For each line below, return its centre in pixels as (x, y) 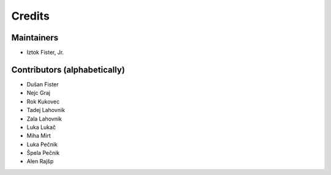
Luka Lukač (41, 127)
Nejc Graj (39, 93)
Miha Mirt (39, 136)
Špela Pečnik (43, 153)
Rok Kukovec (43, 102)
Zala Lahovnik (44, 119)
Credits (31, 16)
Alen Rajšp (40, 162)
